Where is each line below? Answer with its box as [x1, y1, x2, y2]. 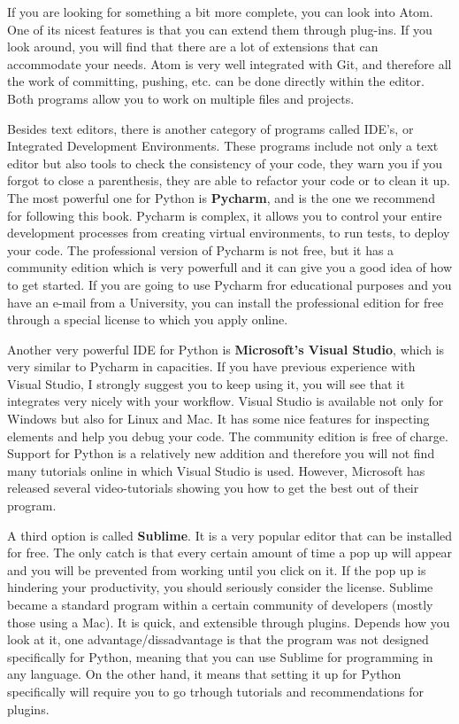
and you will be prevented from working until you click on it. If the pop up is [7, 560, 426, 579]
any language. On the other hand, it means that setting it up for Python [7, 665, 402, 683]
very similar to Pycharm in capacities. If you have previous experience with [7, 357, 416, 376]
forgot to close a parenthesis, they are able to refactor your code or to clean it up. [7, 171, 450, 190]
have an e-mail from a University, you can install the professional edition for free [7, 292, 444, 311]
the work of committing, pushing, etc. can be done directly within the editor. [7, 72, 425, 90]
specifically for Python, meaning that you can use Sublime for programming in [7, 647, 433, 666]
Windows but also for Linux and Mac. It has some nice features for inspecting [7, 409, 430, 428]
